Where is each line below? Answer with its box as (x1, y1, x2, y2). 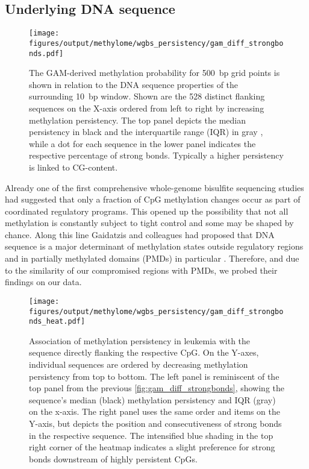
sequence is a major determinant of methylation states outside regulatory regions (5, 240, 304, 253)
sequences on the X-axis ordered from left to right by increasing (29, 101, 264, 114)
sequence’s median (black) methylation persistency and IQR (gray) (29, 393, 276, 406)
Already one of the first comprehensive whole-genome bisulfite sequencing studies (5, 181, 304, 194)
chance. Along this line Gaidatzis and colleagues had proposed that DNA (5, 228, 275, 241)
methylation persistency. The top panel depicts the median (29, 113, 246, 126)
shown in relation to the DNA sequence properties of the (29, 78, 239, 90)
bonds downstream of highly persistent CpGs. (29, 452, 198, 465)
